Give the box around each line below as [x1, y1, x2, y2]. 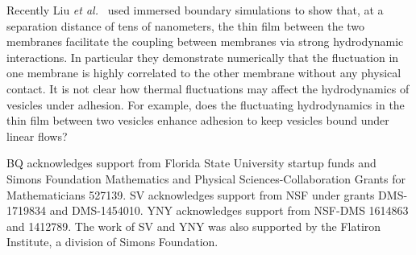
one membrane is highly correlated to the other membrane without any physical [6, 64, 401, 81]
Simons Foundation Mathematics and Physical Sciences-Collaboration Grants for [6, 170, 406, 187]
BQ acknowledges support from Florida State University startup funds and [6, 154, 376, 171]
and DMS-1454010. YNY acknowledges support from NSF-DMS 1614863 [49, 202, 409, 219]
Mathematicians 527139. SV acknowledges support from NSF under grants [6, 186, 375, 203]
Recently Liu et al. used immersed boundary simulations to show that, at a [6, 2, 384, 18]
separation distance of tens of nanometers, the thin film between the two [6, 17, 365, 34]
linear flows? [6, 127, 68, 144]
